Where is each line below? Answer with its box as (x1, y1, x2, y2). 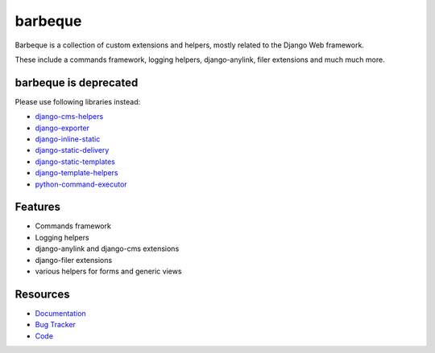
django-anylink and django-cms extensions (35, 244, 180, 253)
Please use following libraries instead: (14, 96, 141, 106)
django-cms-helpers (35, 112, 104, 121)
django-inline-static (35, 134, 101, 144)
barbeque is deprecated (14, 76, 139, 89)
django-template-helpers (35, 168, 118, 178)
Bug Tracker (35, 320, 77, 330)
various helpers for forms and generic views (35, 266, 182, 277)
